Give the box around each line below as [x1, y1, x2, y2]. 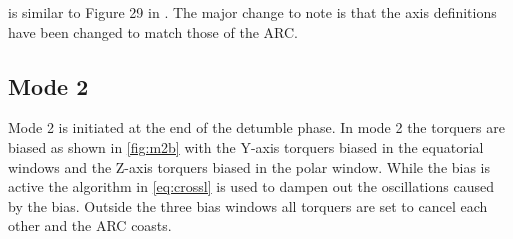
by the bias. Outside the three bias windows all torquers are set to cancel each [8, 195, 488, 216]
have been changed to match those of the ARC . [8, 21, 298, 42]
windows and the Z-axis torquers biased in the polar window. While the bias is [8, 156, 491, 177]
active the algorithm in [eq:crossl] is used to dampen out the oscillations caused [8, 176, 494, 197]
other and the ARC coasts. [8, 215, 172, 236]
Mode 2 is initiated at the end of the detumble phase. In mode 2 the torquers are [8, 117, 505, 138]
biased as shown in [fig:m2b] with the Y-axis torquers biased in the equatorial [8, 136, 484, 157]
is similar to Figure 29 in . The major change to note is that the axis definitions [8, 2, 497, 22]
